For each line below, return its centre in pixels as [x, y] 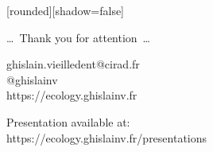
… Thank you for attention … [78, 37]
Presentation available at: [68, 121]
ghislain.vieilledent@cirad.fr [73, 64]
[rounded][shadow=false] [66, 10]
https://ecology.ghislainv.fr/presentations [107, 137]
